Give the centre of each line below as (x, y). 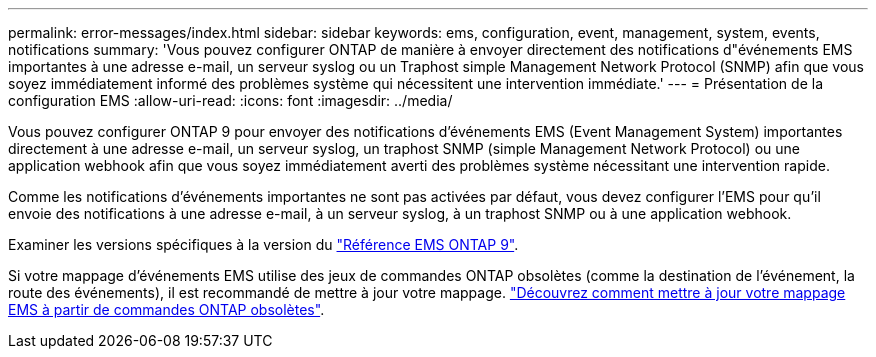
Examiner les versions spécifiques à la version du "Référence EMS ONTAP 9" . (263, 244)
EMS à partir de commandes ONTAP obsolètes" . (166, 309)
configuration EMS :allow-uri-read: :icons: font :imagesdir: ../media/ (230, 100)
